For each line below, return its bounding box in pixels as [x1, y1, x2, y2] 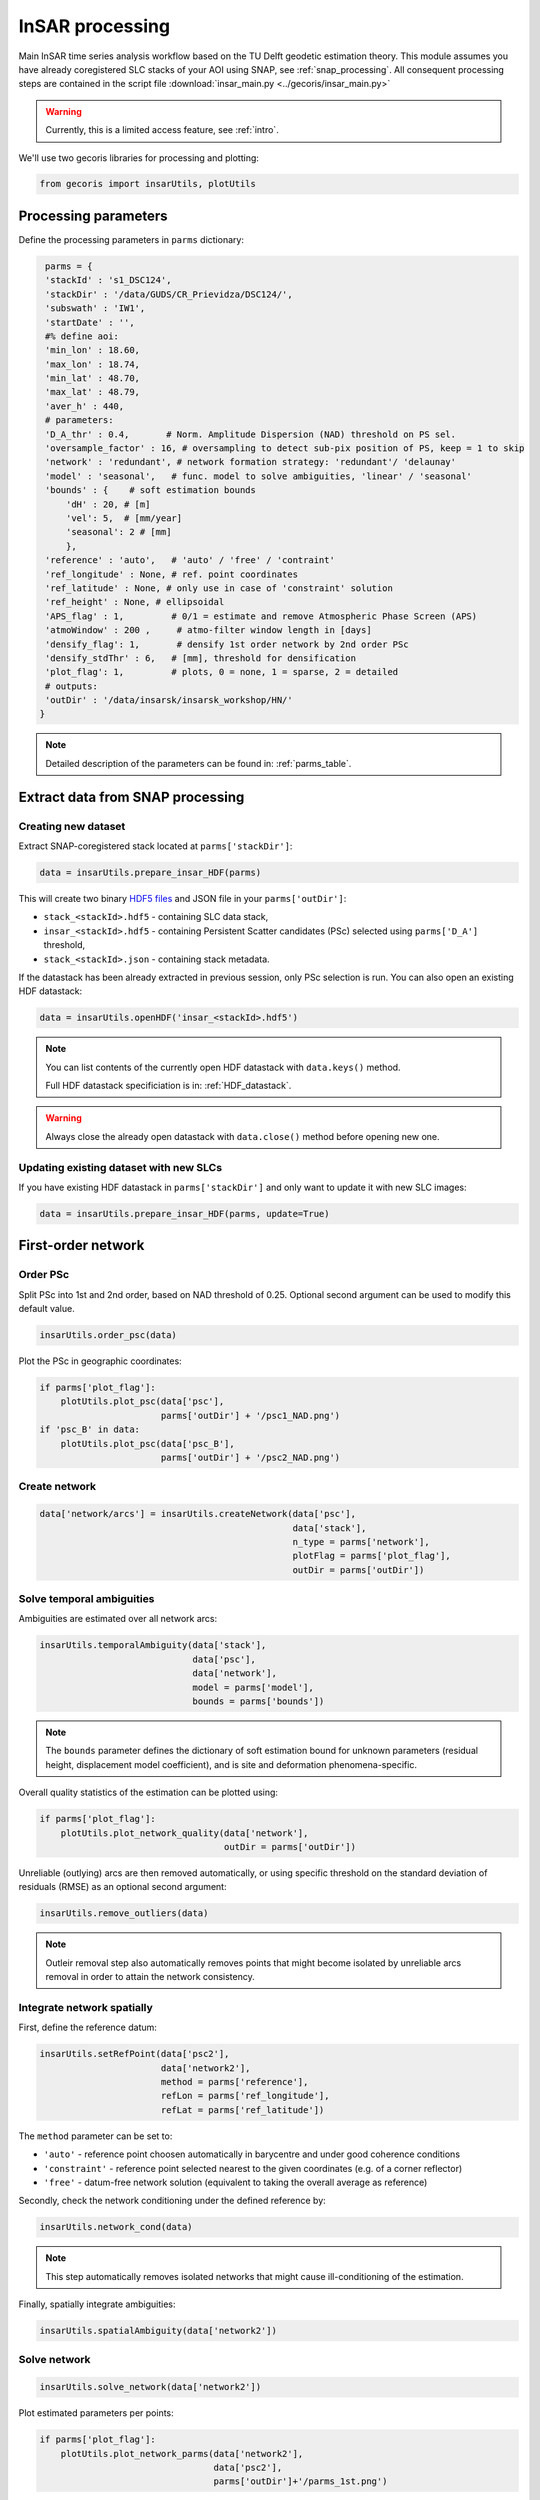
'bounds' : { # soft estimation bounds [45, 485, 257, 496]
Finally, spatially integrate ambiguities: [18, 2298, 176, 2310]
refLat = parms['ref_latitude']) [160, 2104, 325, 2115]
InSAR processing [18, 15, 170, 37]
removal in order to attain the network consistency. [45, 1971, 255, 1983]
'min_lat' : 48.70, [45, 373, 140, 384]
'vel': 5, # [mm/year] [65, 513, 183, 524]
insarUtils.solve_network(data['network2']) [39, 2381, 262, 2393]
